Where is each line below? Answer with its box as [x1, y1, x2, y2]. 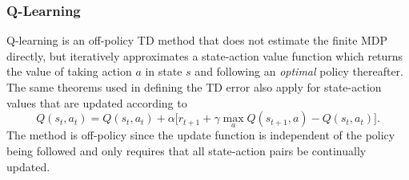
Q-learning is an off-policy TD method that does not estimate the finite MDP [6, 32, 388, 49]
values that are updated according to [6, 94, 187, 111]
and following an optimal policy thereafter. [194, 63, 403, 80]
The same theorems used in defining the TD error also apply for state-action [6, 79, 382, 95]
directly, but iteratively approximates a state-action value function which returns [6, 47, 403, 64]
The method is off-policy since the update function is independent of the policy [6, 127, 395, 143]
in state [145, 63, 182, 80]
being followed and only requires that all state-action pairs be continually [6, 143, 367, 158]
